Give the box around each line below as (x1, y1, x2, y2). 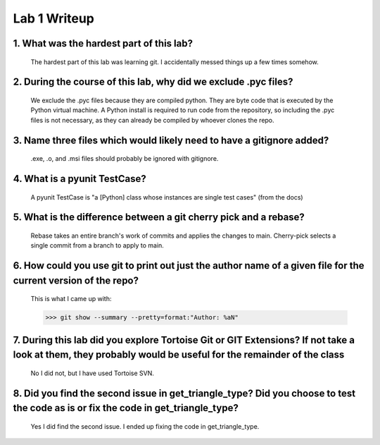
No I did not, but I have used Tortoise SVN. (30, 369, 155, 377)
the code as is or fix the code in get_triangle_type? (13, 402, 239, 414)
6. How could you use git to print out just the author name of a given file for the (13, 260, 365, 272)
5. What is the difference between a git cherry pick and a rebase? (13, 212, 305, 224)
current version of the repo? (13, 274, 139, 286)
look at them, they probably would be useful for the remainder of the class (13, 349, 345, 361)
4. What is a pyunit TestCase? (13, 173, 147, 185)
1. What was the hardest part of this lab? (13, 37, 194, 49)
